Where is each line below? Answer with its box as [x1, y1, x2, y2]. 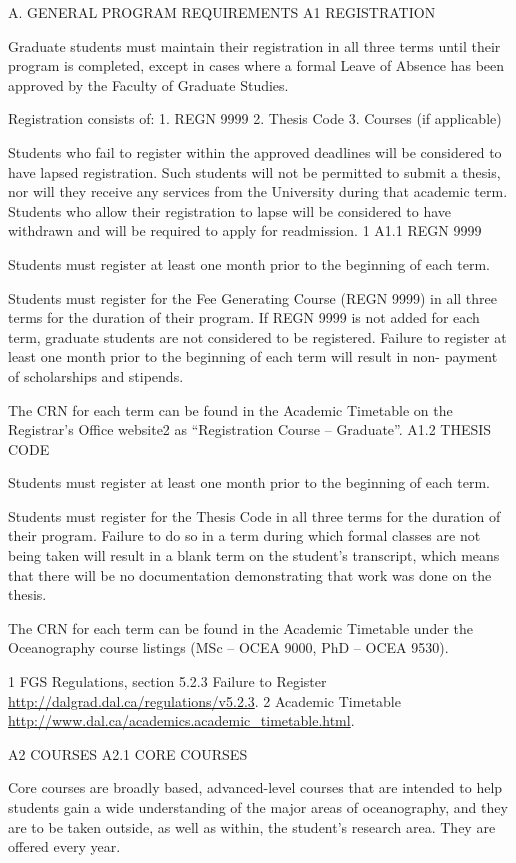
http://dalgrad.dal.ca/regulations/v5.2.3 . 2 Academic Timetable [8, 690, 401, 711]
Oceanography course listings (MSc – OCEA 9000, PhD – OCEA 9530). [8, 637, 449, 658]
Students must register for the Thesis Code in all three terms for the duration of [8, 505, 501, 526]
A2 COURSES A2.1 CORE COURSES [8, 743, 248, 764]
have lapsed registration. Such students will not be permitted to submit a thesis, [8, 161, 501, 182]
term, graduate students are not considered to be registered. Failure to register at [8, 326, 507, 347]
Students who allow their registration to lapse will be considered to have [8, 200, 452, 221]
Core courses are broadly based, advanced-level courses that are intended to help [8, 777, 503, 798]
